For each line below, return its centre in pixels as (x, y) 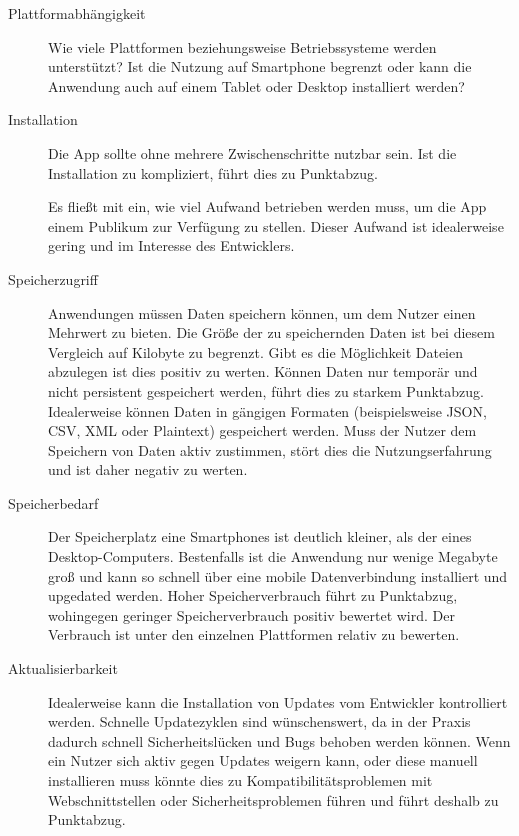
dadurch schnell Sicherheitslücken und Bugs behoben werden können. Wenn (279, 740)
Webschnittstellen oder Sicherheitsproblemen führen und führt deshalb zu (273, 799)
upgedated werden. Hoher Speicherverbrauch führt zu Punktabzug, (253, 595)
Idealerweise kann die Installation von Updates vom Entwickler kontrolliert (278, 701)
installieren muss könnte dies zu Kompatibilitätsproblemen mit (240, 780)
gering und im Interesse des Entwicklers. (171, 245)
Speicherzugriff (53, 278)
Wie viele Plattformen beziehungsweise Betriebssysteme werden (242, 46)
